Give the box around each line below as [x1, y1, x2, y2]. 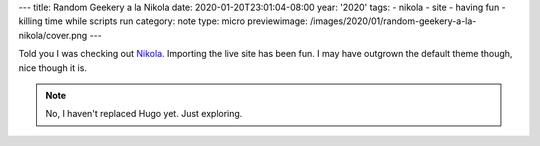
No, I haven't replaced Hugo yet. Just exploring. [45, 108, 243, 120]
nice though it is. [18, 61, 87, 74]
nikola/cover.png [18, 29, 88, 41]
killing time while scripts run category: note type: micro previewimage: [18, 15, 309, 27]
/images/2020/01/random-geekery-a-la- [310, 15, 477, 27]
